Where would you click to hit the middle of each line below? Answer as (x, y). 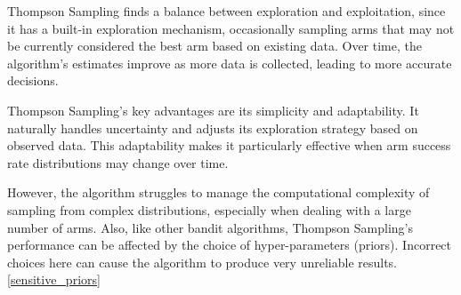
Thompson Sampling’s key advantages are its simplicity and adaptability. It (213, 110)
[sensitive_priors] (54, 279)
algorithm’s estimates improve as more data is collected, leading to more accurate (230, 63)
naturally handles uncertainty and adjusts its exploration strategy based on (213, 128)
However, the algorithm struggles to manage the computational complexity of (218, 192)
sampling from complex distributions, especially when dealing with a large (209, 209)
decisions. (33, 80)
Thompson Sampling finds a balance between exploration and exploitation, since (226, 11)
